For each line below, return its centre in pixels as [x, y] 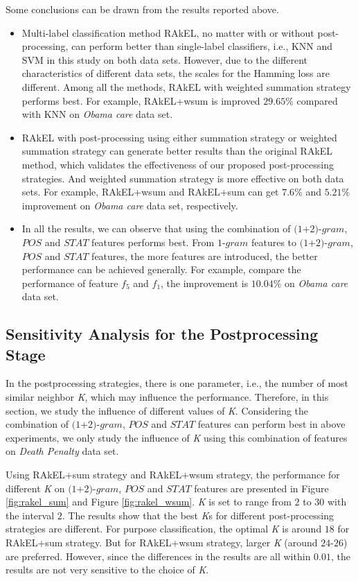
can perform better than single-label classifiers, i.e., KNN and [202, 46]
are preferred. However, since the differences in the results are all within [158, 556]
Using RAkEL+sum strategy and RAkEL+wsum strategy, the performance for [173, 475]
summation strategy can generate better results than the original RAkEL [177, 151]
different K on [35, 488]
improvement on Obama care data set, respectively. [130, 205]
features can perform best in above [271, 424]
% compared [312, 100]
